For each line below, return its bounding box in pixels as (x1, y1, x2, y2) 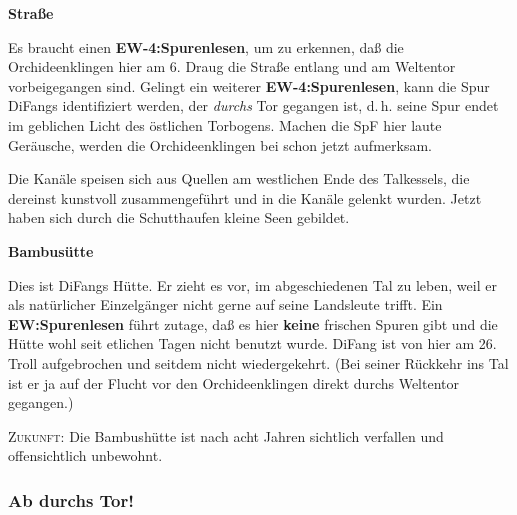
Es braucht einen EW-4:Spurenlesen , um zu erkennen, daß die (8, 36, 404, 57)
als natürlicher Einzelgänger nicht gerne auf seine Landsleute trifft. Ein (8, 294, 443, 315)
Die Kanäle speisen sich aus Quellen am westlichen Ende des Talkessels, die (8, 168, 470, 189)
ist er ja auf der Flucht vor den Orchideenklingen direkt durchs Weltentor (8, 372, 459, 393)
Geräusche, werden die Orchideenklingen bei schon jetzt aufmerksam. (8, 134, 432, 155)
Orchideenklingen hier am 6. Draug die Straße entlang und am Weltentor (8, 56, 456, 77)
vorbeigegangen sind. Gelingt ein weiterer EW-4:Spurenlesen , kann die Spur (8, 75, 490, 96)
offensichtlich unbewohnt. (8, 445, 163, 466)
